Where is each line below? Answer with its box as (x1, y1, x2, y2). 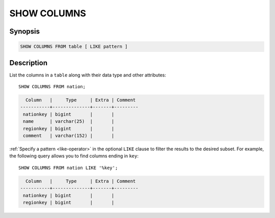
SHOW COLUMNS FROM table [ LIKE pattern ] (20, 44, 128, 49)
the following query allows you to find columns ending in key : (9, 153, 139, 159)
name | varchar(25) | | (23, 119, 115, 124)
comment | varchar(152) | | (23, 132, 115, 139)
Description (9, 59, 48, 67)
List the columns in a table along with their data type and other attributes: (9, 72, 167, 78)
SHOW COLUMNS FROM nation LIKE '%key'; (18, 165, 118, 171)
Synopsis (9, 27, 40, 36)
